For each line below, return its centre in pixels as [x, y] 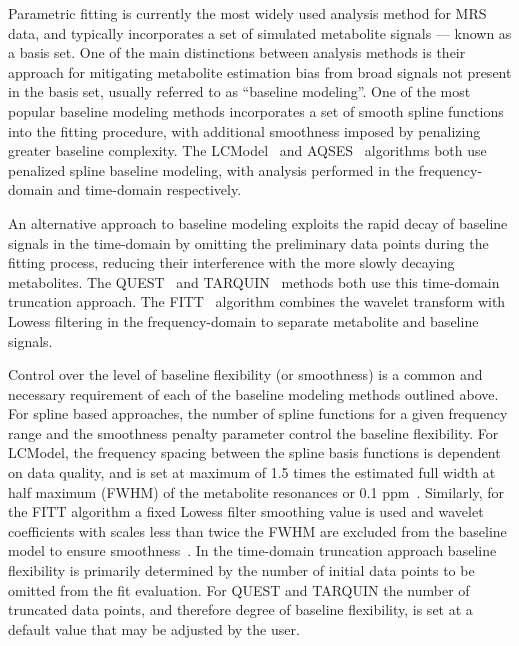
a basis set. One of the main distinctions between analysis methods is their [237, 52]
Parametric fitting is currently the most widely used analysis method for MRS [247, 13]
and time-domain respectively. [149, 189]
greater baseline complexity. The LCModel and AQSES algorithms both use [247, 150]
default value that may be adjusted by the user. [154, 628]
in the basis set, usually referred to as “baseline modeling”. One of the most [239, 91]
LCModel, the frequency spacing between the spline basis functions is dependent [254, 452]
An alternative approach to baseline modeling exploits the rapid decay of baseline [258, 222]
